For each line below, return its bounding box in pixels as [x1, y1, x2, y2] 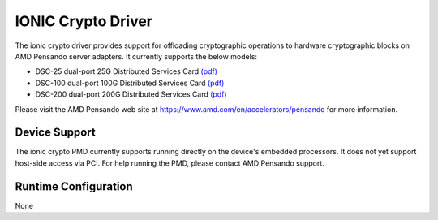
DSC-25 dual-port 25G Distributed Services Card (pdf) [35, 67, 218, 76]
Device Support [15, 126, 97, 140]
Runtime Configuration [15, 179, 133, 193]
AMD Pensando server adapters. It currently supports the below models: [15, 51, 258, 61]
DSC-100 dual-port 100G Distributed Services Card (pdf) [35, 78, 225, 88]
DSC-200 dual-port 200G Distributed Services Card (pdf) [35, 89, 227, 99]
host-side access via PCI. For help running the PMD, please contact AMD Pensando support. [15, 158, 324, 168]
